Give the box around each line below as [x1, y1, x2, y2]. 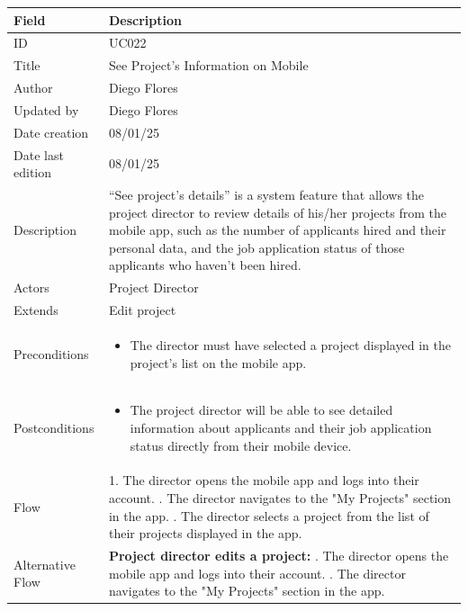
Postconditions [13, 418, 94, 436]
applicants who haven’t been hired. [108, 256, 301, 274]
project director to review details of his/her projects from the [108, 202, 446, 221]
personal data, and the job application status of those [108, 238, 405, 256]
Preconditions [13, 344, 89, 363]
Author [13, 78, 53, 97]
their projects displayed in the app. [108, 524, 302, 543]
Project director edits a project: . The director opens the [108, 546, 449, 564]
